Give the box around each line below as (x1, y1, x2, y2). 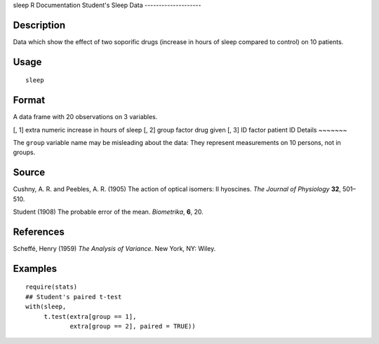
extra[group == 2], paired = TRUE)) (69, 322, 196, 330)
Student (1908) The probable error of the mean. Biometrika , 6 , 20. (13, 207, 204, 216)
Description (13, 19, 66, 31)
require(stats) (25, 283, 78, 291)
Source (13, 167, 46, 179)
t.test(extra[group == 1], (44, 312, 137, 320)
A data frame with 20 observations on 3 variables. (13, 113, 158, 121)
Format (13, 95, 46, 106)
